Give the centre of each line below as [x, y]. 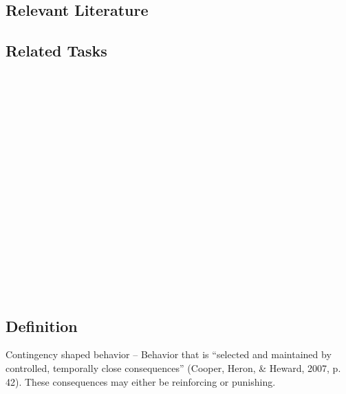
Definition [42, 325]
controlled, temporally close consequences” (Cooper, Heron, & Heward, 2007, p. [173, 368]
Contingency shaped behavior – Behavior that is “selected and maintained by [169, 354]
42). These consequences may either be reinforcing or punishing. [141, 381]
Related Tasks [56, 51]
